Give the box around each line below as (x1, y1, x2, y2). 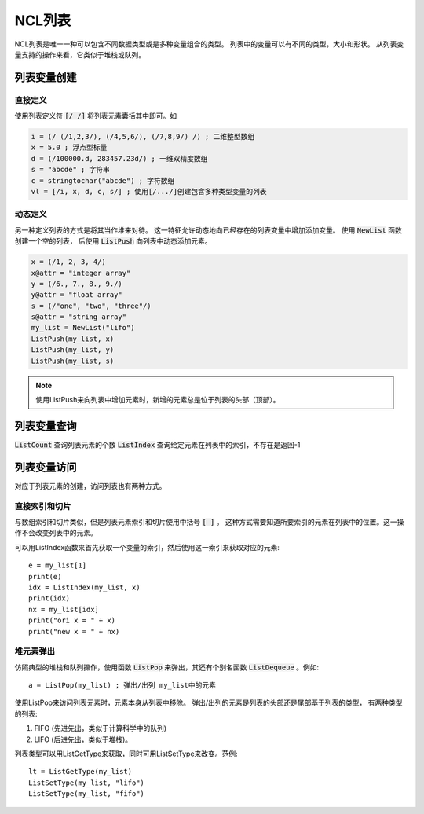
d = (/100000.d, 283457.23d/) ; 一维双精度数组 (31, 154, 208, 163)
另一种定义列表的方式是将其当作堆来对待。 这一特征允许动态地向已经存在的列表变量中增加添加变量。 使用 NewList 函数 (14, 225, 402, 235)
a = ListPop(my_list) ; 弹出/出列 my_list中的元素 (28, 680, 216, 690)
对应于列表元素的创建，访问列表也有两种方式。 (14, 481, 166, 490)
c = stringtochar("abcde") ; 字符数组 (31, 176, 175, 185)
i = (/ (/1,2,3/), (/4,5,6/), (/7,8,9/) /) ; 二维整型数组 (31, 132, 255, 141)
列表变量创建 (14, 71, 77, 84)
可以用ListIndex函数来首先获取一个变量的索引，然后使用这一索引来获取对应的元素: (14, 542, 280, 552)
